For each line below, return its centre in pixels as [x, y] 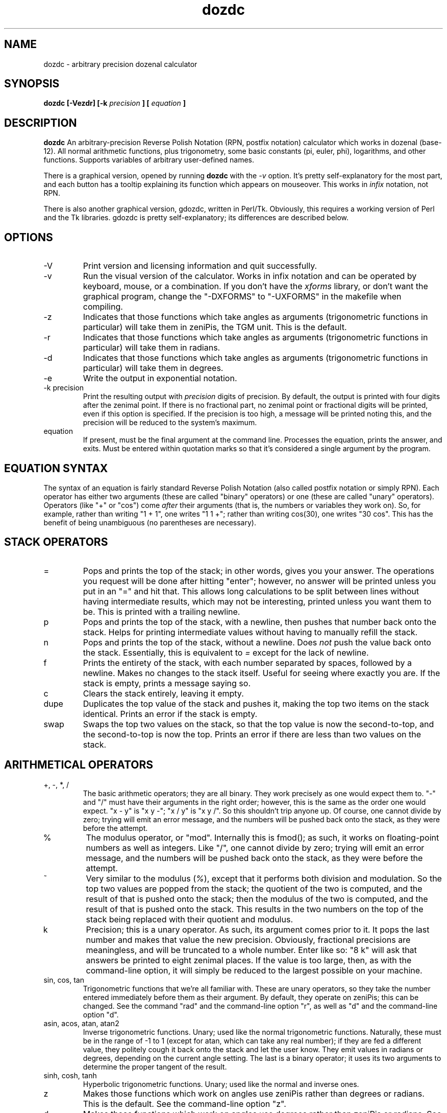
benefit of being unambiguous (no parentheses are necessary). [150, 522]
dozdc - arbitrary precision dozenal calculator [120, 64]
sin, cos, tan [64, 980]
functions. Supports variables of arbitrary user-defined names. [149, 160]
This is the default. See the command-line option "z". [184, 1104]
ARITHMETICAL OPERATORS [79, 765]
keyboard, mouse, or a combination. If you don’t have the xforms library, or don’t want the [255, 286]
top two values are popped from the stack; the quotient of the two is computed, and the [254, 888]
